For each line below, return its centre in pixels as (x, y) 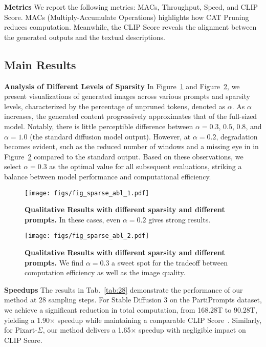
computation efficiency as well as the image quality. (105, 272)
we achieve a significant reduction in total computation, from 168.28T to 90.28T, (131, 309)
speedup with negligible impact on (192, 330)
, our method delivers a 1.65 (87, 330)
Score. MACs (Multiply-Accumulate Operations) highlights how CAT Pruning (127, 17)
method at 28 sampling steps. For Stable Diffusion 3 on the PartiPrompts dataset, (133, 300)
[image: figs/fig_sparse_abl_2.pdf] (87, 236)
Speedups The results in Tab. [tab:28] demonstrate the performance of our (124, 289)
